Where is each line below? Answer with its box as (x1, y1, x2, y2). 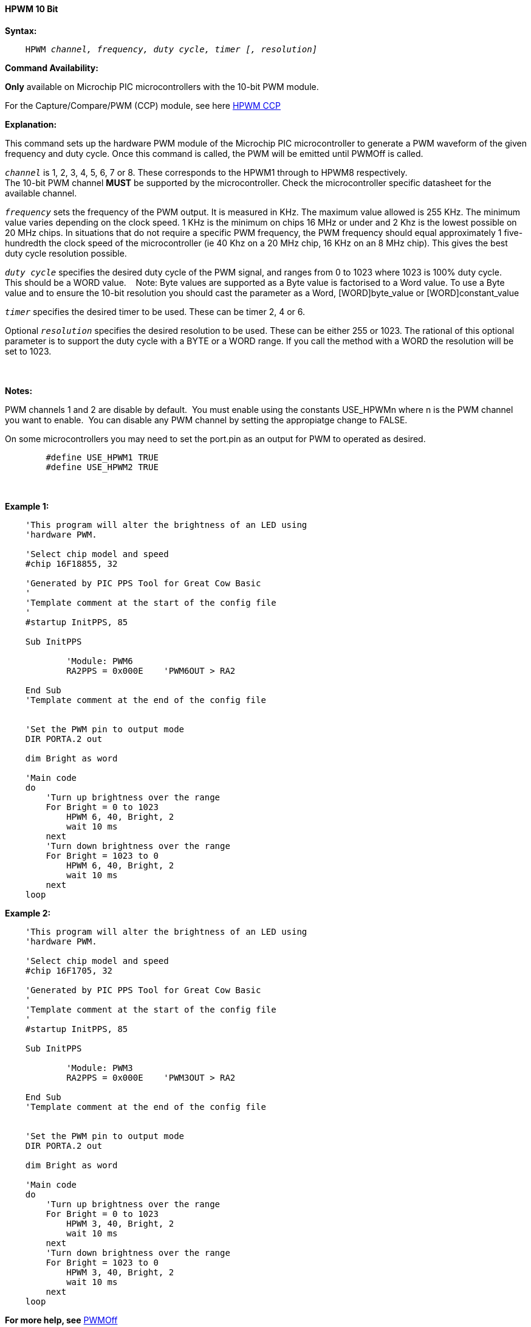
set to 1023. (5, 345, 52, 356)
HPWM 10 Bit (5, 4, 58, 14)
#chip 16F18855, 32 (25, 558, 118, 569)
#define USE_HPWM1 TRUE (46, 452, 159, 462)
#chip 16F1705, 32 (25, 965, 113, 975)
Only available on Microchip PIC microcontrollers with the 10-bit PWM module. (5, 81, 319, 92)
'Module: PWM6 (66, 656, 133, 666)
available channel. (5, 187, 77, 198)
